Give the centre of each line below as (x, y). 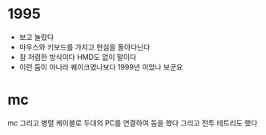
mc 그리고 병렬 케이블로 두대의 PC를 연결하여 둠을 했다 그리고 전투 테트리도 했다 (133, 123)
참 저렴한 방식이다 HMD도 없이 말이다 (78, 57)
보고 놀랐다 (36, 37)
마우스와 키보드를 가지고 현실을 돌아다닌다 (85, 47)
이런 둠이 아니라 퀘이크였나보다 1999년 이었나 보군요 (101, 67)
